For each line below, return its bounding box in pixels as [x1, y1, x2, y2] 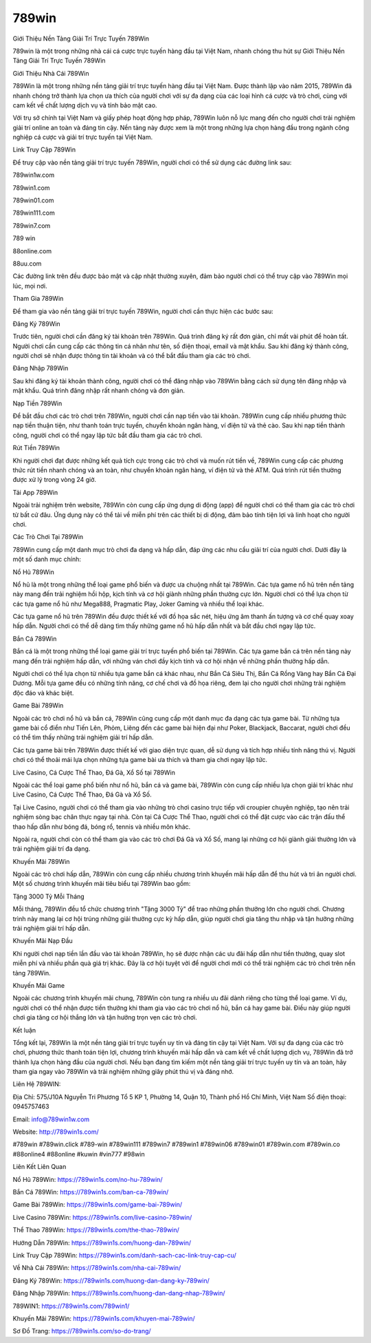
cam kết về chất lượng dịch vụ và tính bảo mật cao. [12, 101, 157, 109]
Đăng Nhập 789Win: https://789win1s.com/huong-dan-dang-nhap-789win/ [12, 1289, 226, 1298]
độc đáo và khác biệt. [12, 688, 74, 697]
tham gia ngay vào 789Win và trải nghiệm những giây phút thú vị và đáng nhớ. [12, 1068, 234, 1076]
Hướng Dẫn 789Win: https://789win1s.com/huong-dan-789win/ [12, 1238, 192, 1247]
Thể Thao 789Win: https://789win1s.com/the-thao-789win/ [12, 1226, 180, 1234]
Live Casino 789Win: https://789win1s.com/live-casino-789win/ [12, 1213, 192, 1221]
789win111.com [12, 209, 55, 217]
